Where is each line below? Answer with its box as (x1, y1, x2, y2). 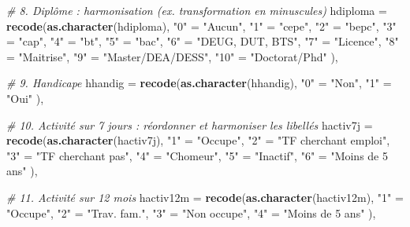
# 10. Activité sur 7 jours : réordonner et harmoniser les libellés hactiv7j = (6, 116, 373, 133)
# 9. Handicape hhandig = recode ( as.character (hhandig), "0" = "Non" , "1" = (6, 75, 392, 91)
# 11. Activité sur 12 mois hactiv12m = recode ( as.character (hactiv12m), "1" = (6, 189, 404, 205)
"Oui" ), (6, 90, 44, 106)
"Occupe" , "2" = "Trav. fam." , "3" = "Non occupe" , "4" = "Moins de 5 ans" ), (6, 204, 376, 221)
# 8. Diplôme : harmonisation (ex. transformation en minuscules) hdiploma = (6, 2, 387, 18)
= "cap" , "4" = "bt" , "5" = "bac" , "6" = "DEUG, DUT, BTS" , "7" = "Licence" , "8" (6, 33, 399, 49)
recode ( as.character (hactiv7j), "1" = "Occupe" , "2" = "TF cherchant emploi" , (6, 132, 390, 148)
